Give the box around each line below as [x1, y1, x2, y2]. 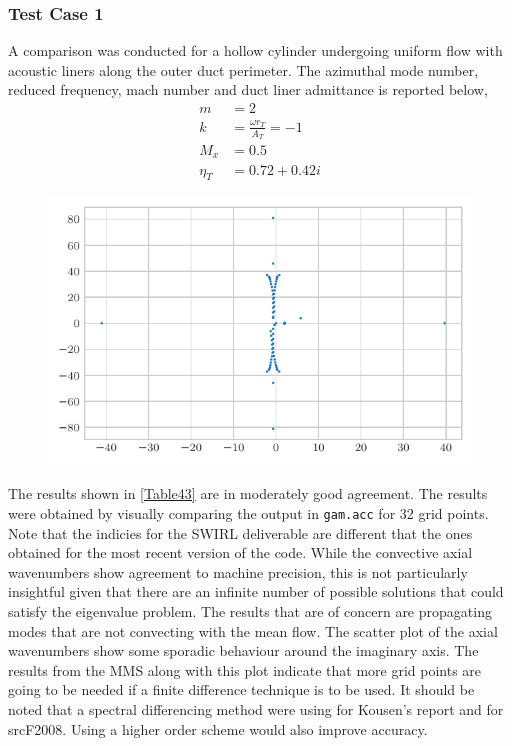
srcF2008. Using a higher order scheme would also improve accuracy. [8, 718, 428, 739]
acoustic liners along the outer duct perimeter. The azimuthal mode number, [8, 59, 479, 80]
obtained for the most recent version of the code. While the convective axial [8, 542, 473, 563]
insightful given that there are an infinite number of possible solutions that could [8, 581, 504, 602]
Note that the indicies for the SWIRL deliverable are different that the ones [8, 522, 473, 543]
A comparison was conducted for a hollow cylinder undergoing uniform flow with [8, 40, 503, 61]
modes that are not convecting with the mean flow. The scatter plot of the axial [8, 620, 498, 641]
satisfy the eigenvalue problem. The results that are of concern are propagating [8, 600, 492, 621]
